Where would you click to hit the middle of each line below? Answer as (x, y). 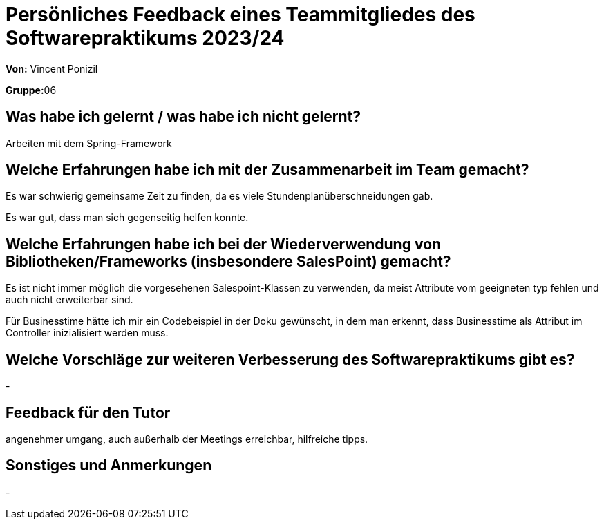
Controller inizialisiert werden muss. (87, 333)
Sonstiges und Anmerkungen (109, 466)
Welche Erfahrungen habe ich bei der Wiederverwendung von (224, 244)
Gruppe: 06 (31, 90)
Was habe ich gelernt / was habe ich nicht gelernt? (183, 117)
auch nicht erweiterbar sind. (69, 300)
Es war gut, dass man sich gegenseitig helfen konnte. (127, 218)
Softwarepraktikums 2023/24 (145, 38)
